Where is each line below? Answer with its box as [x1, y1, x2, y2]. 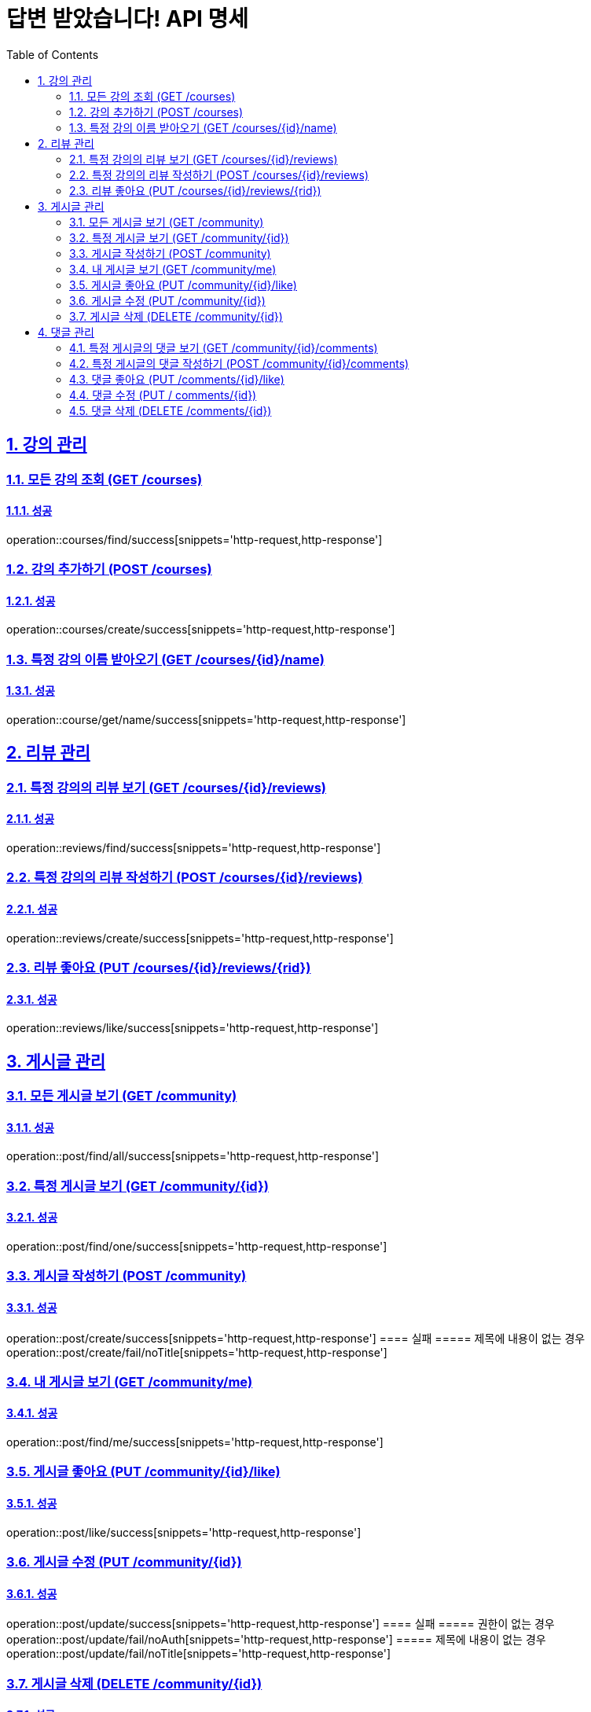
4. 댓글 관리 [38, 325, 95, 339]
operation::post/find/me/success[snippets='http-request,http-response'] [6, 1435, 384, 1449]
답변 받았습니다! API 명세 [6, 6, 249, 32]
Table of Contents [6, 47, 99, 61]
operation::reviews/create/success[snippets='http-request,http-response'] [6, 931, 394, 945]
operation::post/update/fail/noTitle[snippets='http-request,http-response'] [6, 1647, 391, 1661]
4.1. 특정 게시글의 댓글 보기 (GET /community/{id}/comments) [69, 340, 378, 355]
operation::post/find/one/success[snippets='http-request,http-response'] [6, 1239, 387, 1253]
